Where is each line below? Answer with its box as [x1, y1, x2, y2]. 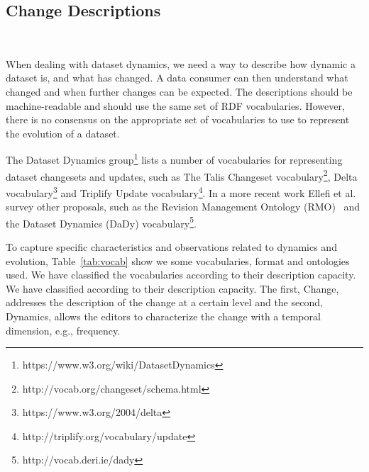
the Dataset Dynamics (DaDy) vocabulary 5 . [6, 213, 197, 230]
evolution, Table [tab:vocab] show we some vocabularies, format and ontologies [6, 253, 350, 268]
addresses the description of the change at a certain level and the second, [6, 295, 323, 310]
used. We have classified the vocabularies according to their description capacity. [6, 267, 356, 282]
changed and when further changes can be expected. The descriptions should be [6, 84, 353, 99]
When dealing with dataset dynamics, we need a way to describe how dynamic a [6, 56, 356, 71]
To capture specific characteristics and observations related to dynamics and [6, 239, 337, 254]
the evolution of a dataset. [6, 125, 120, 140]
